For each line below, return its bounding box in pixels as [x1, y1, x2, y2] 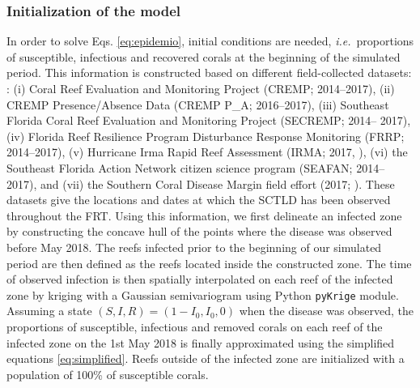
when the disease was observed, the [239, 302, 414, 319]
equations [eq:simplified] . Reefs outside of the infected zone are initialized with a [6, 350, 405, 367]
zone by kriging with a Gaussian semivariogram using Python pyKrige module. [6, 286, 399, 303]
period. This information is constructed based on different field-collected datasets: [6, 64, 412, 81]
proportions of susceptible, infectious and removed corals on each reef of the [6, 318, 383, 335]
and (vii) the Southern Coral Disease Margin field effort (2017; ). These [40, 175, 395, 192]
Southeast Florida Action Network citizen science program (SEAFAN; [6, 159, 353, 176]
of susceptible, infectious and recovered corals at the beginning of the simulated [6, 48, 401, 65]
